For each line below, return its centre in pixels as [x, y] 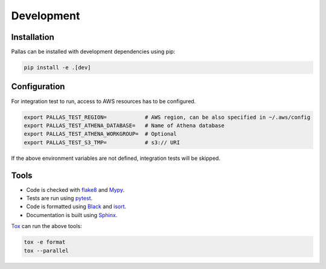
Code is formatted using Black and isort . [76, 207]
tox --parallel [46, 251]
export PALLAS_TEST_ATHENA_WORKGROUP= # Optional [101, 134]
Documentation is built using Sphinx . [72, 215]
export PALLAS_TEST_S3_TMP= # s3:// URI [102, 142]
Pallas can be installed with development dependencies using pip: [93, 52]
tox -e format [45, 242]
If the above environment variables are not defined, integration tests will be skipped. [116, 158]
